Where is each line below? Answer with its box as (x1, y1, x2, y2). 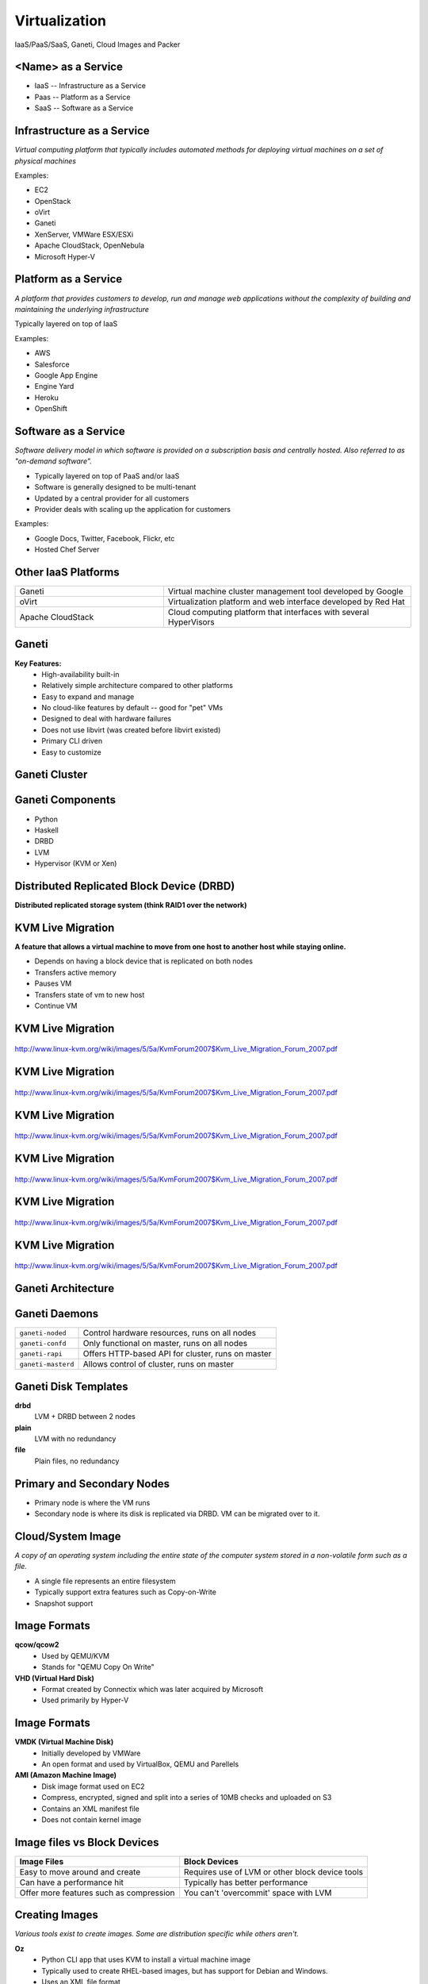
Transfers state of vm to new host (34, 990, 145, 999)
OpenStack (34, 196, 71, 206)
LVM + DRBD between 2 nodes (34, 1412, 136, 1421)
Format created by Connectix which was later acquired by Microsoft (41, 1684, 264, 1694)
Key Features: (14, 659, 62, 668)
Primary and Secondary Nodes (14, 1477, 170, 1490)
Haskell (34, 825, 59, 835)
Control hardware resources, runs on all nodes (82, 1328, 257, 1339)
